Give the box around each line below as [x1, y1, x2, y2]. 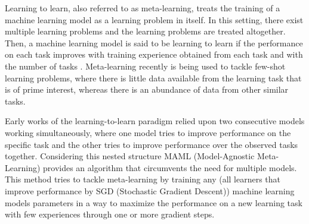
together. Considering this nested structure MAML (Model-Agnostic [5, 150, 255, 162]
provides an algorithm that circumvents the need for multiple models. [43, 161, 297, 173]
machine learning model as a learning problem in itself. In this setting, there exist [5, 13, 304, 26]
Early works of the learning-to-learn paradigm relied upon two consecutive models [5, 115, 305, 127]
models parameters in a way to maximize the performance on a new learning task [5, 196, 302, 209]
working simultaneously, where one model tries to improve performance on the [5, 126, 291, 138]
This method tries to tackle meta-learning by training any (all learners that [5, 173, 281, 185]
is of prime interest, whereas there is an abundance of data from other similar [5, 83, 289, 96]
